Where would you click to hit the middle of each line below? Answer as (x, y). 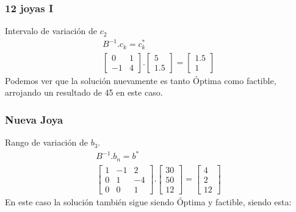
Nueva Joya (34, 119)
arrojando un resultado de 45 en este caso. (84, 92)
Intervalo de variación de (51, 31)
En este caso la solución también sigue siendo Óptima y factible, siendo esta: (148, 201)
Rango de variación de (46, 142)
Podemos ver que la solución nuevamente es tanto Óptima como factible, (141, 80)
